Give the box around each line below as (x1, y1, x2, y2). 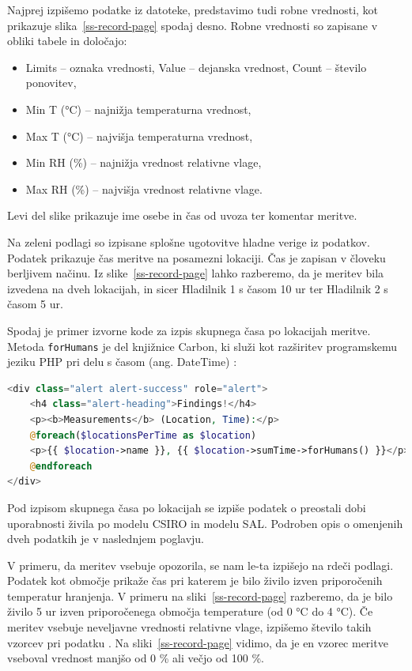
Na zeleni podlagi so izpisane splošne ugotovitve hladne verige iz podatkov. (7, 233, 370, 250)
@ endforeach (29, 460, 93, 472)
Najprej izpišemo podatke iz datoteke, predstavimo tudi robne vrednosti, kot (7, 2, 379, 17)
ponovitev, (25, 74, 77, 91)
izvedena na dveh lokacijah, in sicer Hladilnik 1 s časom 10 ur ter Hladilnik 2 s (7, 280, 388, 296)
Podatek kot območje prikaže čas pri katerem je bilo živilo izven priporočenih (7, 572, 383, 589)
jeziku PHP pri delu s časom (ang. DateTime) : (7, 353, 237, 370)
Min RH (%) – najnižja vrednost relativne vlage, (25, 154, 262, 171)
